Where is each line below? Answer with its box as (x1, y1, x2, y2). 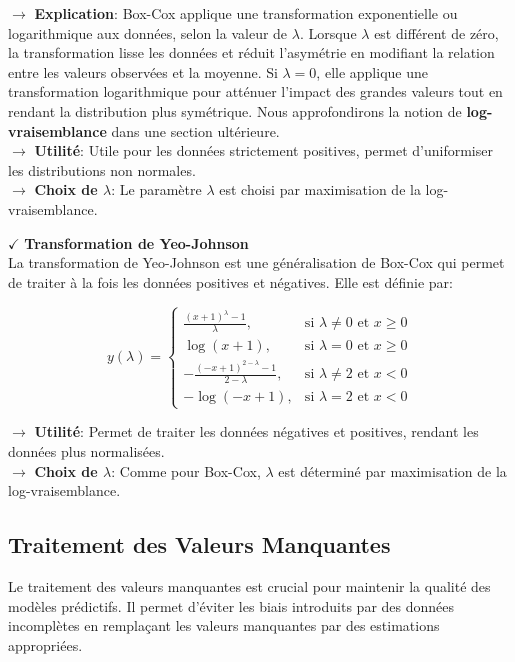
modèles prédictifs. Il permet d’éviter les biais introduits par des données (8, 595, 455, 616)
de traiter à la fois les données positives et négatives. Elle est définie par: (8, 271, 453, 292)
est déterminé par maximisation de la (278, 460, 507, 481)
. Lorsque (299, 22, 357, 43)
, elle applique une (316, 61, 428, 82)
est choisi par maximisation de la (219, 179, 421, 200)
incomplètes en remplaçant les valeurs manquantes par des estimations (8, 615, 440, 636)
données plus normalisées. (8, 440, 165, 461)
